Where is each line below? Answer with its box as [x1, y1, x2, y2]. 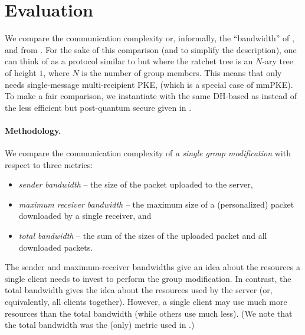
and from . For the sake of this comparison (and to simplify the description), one [5, 43, 297, 55]
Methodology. [5, 124, 61, 136]
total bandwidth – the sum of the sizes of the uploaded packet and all [18, 229, 267, 242]
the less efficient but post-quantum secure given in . [5, 101, 192, 113]
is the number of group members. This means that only [81, 66, 282, 78]
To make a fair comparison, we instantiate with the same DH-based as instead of [5, 90, 297, 102]
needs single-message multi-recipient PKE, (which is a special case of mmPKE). [5, 78, 293, 90]
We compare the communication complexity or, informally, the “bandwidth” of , [5, 32, 294, 44]
